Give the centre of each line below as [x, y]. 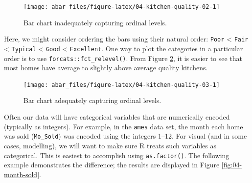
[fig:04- [232, 165]
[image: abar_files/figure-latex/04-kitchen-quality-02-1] [122, 7]
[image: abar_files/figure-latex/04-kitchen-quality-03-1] [122, 85]
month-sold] [22, 174]
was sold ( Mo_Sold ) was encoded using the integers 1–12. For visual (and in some [126, 136]
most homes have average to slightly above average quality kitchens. [106, 68]
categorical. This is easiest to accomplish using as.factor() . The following [117, 155]
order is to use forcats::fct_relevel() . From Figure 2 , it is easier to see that [123, 58]
